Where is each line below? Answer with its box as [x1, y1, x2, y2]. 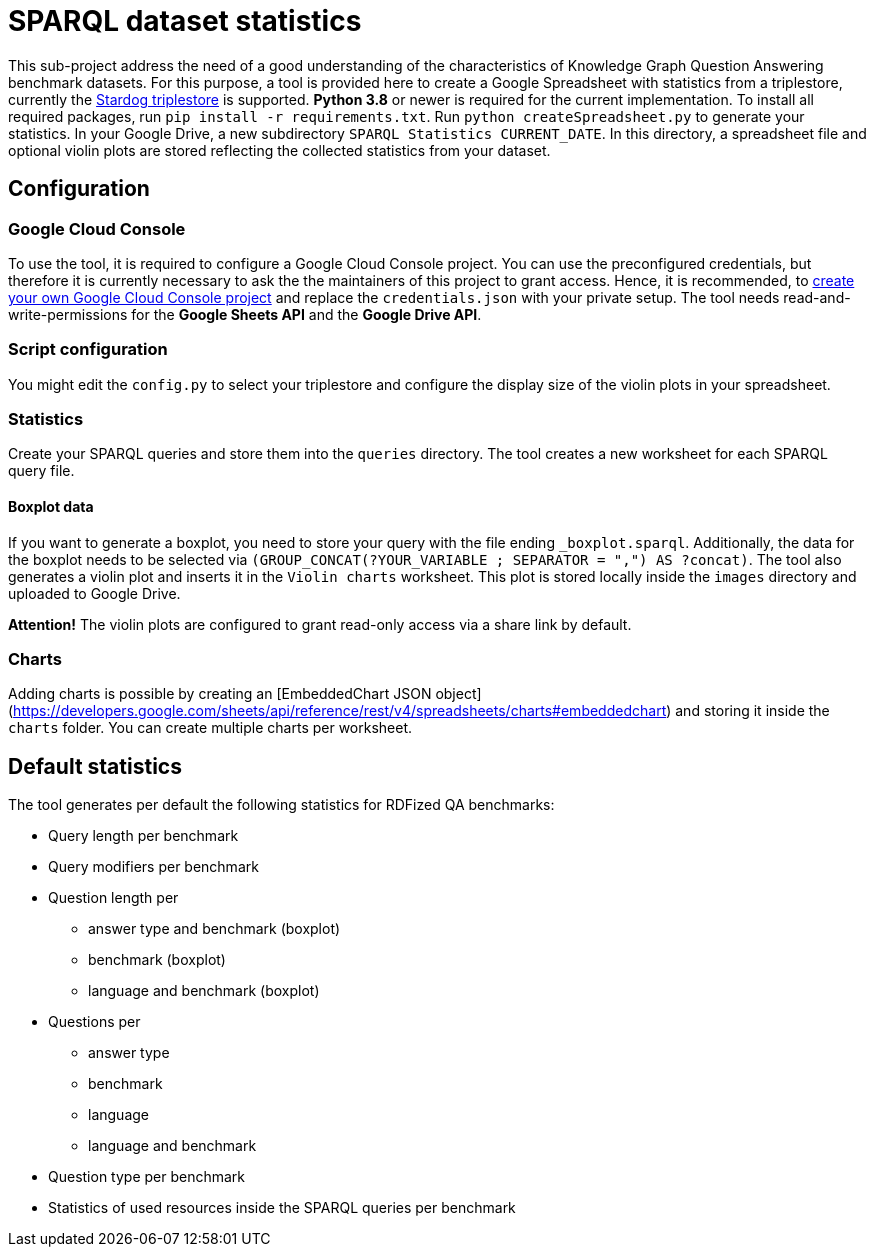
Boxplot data [8, 498, 94, 516]
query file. [8, 462, 75, 480]
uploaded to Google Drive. [8, 584, 181, 602]
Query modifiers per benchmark [48, 858, 259, 876]
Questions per [48, 1013, 141, 1031]
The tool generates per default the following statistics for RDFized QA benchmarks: [8, 796, 555, 814]
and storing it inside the [675, 702, 830, 720]
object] [435, 685, 482, 703]
